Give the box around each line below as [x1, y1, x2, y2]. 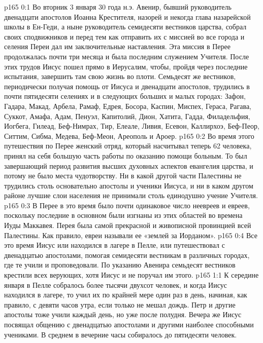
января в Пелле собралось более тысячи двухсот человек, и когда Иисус [4, 279, 227, 290]
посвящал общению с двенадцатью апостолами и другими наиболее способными [4, 319, 254, 329]
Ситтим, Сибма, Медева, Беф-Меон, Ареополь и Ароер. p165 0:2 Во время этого [4, 130, 254, 141]
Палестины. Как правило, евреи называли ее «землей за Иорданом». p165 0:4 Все [4, 230, 257, 240]
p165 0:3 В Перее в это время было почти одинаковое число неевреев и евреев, [4, 200, 250, 210]
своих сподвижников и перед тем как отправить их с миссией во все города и [4, 31, 245, 42]
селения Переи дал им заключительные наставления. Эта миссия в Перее [4, 41, 231, 52]
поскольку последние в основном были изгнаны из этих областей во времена [4, 210, 243, 220]
